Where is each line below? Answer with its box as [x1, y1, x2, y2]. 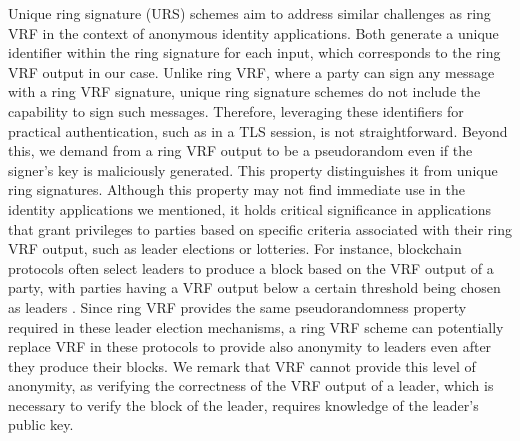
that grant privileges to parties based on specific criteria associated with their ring [8, 218, 512, 239]
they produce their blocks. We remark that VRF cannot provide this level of [8, 355, 476, 376]
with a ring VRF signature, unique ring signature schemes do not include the [8, 81, 481, 102]
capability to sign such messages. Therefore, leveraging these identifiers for [8, 100, 464, 121]
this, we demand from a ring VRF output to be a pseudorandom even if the [8, 140, 473, 161]
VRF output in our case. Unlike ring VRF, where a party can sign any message [8, 61, 495, 82]
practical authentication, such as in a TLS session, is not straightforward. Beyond [8, 120, 508, 141]
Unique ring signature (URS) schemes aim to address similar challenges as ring [8, 3, 491, 23]
